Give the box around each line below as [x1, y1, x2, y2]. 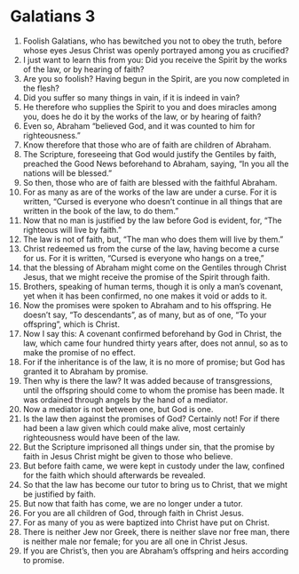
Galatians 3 [10, 6, 96, 27]
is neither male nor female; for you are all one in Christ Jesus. [22, 536, 248, 546]
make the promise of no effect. [22, 347, 136, 357]
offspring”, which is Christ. [22, 318, 121, 330]
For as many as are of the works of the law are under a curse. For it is [22, 187, 278, 197]
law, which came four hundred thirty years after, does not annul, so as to [22, 338, 288, 348]
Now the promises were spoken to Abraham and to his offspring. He [22, 299, 271, 310]
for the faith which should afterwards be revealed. [22, 469, 207, 481]
